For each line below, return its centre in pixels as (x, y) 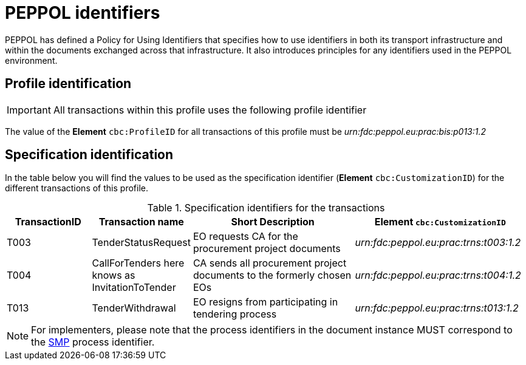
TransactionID (48, 222)
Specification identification (89, 155)
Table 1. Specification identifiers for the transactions (266, 208)
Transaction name (141, 222)
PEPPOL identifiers (83, 13)
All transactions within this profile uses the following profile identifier (210, 110)
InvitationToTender (134, 288)
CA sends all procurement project (270, 263)
